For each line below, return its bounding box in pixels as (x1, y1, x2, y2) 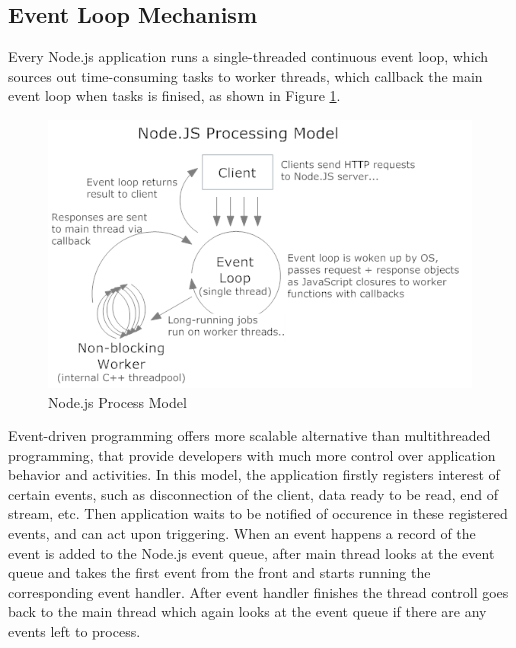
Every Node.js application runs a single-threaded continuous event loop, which (8, 46, 489, 67)
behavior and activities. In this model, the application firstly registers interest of (8, 464, 500, 485)
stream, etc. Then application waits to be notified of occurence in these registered (8, 503, 508, 524)
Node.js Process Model (48, 391, 187, 412)
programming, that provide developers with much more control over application (8, 444, 496, 465)
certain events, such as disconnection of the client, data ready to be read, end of (8, 483, 499, 504)
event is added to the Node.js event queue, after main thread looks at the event (8, 542, 495, 563)
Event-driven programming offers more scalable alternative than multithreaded (8, 425, 491, 446)
